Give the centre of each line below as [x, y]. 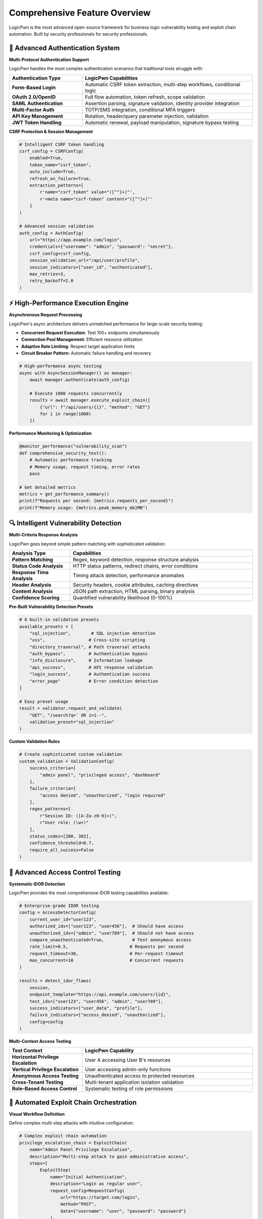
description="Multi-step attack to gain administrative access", [109, 1156]
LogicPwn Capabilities [112, 78]
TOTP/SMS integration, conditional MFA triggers [140, 110]
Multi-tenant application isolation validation [134, 1082]
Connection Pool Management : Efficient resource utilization [82, 339]
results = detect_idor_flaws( [55, 981]
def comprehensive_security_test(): [63, 453]
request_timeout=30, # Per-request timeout [107, 954]
